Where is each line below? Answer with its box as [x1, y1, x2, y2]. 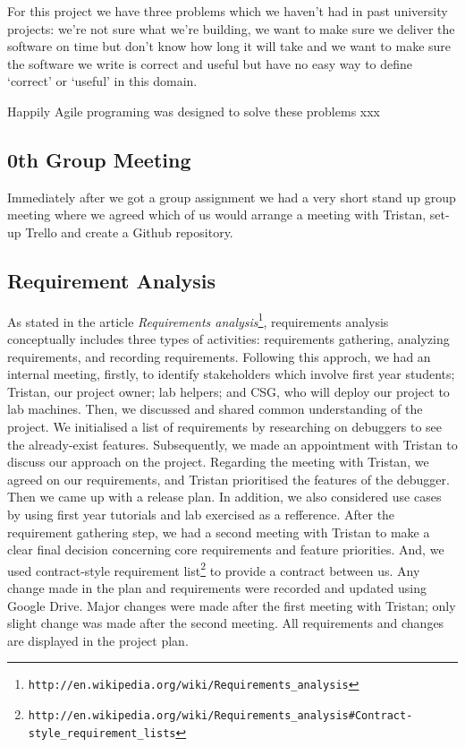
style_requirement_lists [28, 726, 176, 740]
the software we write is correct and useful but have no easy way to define [7, 54, 413, 73]
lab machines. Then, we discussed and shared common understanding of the [7, 399, 423, 418]
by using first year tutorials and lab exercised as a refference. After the [7, 504, 395, 523]
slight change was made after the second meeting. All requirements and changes [7, 614, 444, 632]
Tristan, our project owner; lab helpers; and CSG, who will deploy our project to [7, 382, 450, 400]
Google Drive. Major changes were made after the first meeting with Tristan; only [7, 596, 456, 614]
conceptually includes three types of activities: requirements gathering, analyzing [7, 330, 450, 348]
